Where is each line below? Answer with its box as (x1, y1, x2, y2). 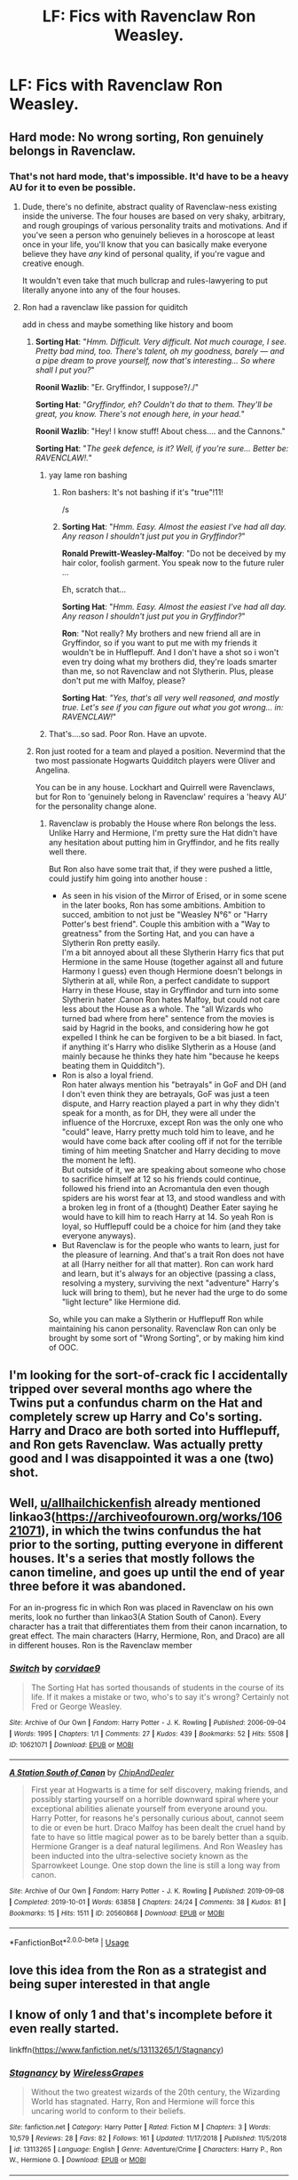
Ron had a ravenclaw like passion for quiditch (21, 301, 189, 312)
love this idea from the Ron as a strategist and (9, 1963, 267, 1978)
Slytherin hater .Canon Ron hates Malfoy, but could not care (61, 994, 280, 1005)
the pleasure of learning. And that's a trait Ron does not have (61, 1249, 285, 1260)
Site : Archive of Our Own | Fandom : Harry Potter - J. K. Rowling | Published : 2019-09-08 (9, 1887, 285, 1895)
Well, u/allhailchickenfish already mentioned (9, 1495, 262, 1511)
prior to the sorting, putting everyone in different (9, 1536, 284, 1552)
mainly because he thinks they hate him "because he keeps (61, 1051, 279, 1062)
